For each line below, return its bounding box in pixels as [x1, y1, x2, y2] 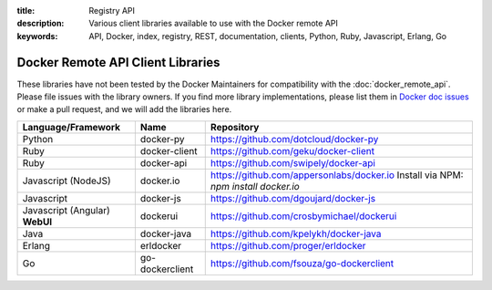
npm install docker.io [210, 180, 300, 192]
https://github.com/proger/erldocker [210, 239, 366, 252]
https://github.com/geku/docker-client [210, 144, 375, 157]
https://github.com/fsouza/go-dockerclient [210, 256, 395, 269]
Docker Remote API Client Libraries [16, 55, 220, 70]
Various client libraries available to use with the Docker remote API [88, 18, 339, 29]
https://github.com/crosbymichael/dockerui [210, 210, 397, 223]
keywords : [16, 30, 58, 41]
